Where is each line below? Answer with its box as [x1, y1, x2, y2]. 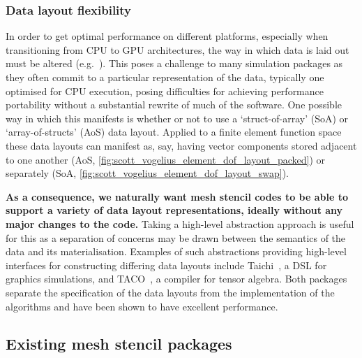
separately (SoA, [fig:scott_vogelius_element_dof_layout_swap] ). [6, 166, 289, 180]
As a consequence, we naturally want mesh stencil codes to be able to [6, 189, 348, 203]
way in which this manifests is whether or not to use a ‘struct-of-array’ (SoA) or [6, 110, 349, 125]
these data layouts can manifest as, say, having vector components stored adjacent [6, 138, 357, 152]
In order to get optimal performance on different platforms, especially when [6, 29, 329, 43]
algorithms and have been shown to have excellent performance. [6, 299, 278, 313]
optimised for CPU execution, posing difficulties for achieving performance [6, 83, 324, 98]
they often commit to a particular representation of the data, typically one [6, 70, 324, 84]
